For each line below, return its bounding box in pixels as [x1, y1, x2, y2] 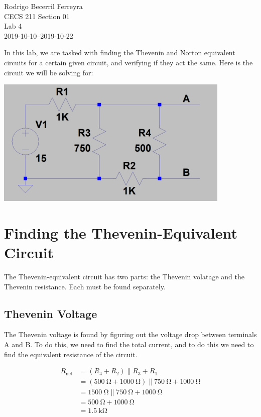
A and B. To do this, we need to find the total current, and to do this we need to [4, 339, 254, 350]
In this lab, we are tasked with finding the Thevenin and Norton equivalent [4, 47, 235, 58]
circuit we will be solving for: [4, 67, 93, 77]
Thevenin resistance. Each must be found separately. [4, 281, 166, 291]
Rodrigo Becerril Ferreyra [4, 1, 83, 11]
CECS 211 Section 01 [4, 11, 70, 21]
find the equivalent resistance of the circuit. [4, 349, 138, 359]
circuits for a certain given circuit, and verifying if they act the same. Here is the [4, 57, 253, 67]
